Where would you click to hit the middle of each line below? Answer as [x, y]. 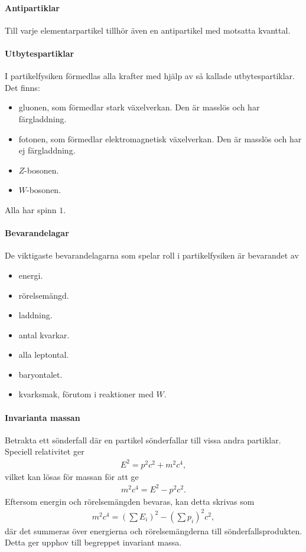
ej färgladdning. [47, 150]
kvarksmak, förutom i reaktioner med [86, 394]
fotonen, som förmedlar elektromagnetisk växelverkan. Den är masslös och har [160, 138]
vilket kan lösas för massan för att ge [72, 476]
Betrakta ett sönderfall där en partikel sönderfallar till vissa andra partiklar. [143, 440]
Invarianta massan [43, 417]
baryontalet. [40, 374]
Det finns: [22, 87]
